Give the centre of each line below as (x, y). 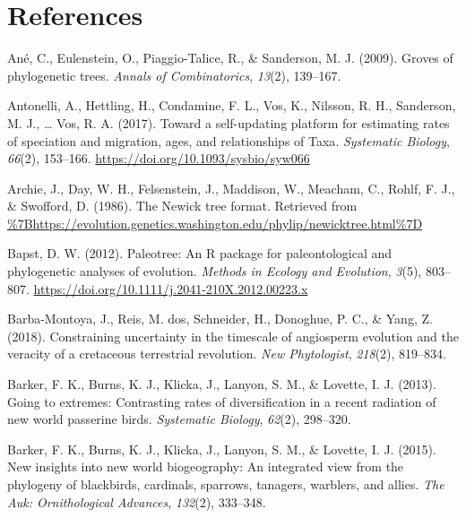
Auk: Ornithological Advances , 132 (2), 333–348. (137, 501)
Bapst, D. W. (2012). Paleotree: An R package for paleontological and (200, 253)
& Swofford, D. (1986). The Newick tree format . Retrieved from (182, 206)
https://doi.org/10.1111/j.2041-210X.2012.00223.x (171, 288)
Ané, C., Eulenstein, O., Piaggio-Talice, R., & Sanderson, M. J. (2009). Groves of (230, 58)
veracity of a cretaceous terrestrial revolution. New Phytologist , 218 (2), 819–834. (227, 354)
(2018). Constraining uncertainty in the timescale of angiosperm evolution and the (233, 336)
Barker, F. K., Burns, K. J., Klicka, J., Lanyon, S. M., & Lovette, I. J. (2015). (222, 449)
